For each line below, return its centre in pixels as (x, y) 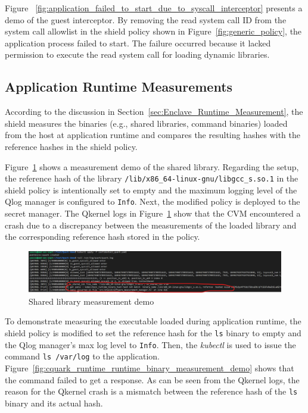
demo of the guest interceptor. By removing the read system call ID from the (146, 19)
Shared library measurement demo (91, 301)
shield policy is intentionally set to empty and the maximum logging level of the (151, 190)
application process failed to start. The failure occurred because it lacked (138, 43)
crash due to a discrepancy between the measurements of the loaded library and (151, 225)
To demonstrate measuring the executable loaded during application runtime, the (153, 321)
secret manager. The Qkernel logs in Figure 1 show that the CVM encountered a (153, 213)
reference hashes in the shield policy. (71, 146)
